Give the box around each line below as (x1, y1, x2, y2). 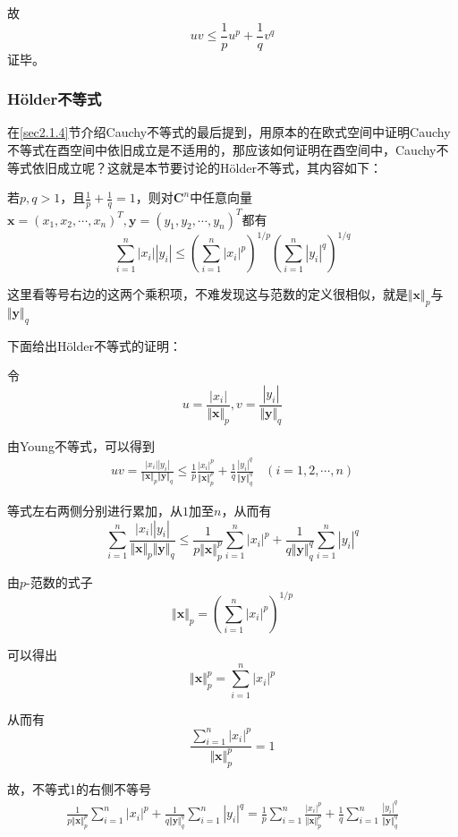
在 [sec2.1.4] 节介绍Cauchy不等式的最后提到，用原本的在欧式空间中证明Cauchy (7, 123, 451, 141)
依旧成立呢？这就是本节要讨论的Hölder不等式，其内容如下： (31, 158, 382, 176)
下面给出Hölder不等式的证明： (7, 336, 182, 354)
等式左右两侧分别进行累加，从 (7, 501, 182, 520)
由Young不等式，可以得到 (7, 436, 155, 455)
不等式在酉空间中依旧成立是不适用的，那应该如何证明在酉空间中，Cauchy (7, 141, 437, 159)
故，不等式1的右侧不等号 (7, 779, 151, 798)
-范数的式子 (26, 572, 93, 591)
